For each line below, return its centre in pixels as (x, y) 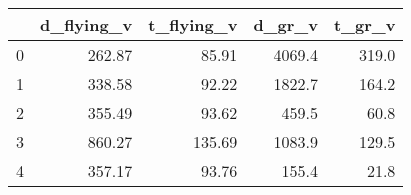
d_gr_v (285, 24)
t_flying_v (193, 24)
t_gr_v (364, 24)
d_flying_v (86, 24)
